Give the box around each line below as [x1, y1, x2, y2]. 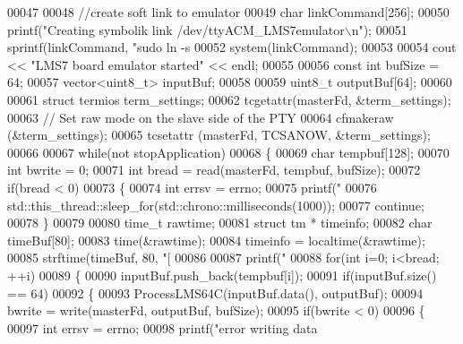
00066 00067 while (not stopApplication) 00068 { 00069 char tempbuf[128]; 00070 [7, 142, 450, 161]
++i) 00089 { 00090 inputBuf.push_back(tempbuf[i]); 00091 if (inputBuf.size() [7, 265, 437, 284]
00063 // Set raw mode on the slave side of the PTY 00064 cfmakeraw [7, 107, 394, 126]
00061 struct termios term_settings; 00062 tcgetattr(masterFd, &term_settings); [7, 90, 451, 108]
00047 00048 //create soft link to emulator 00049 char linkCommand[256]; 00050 [7, 3, 450, 21]
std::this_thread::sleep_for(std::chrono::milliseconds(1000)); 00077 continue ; [7, 195, 424, 214]
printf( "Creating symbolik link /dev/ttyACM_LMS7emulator [7, 20, 345, 39]
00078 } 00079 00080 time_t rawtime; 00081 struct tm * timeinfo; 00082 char [7, 213, 433, 232]
